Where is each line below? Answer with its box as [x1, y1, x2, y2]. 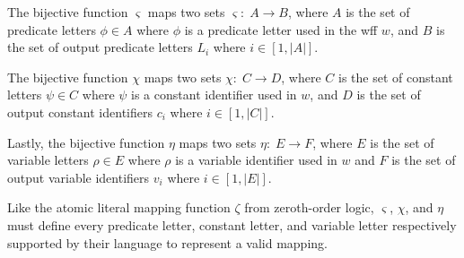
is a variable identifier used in [175, 150, 337, 169]
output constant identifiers [7, 102, 153, 121]
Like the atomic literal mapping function [7, 198, 231, 217]
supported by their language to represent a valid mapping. [7, 233, 328, 252]
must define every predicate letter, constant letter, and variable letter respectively [7, 215, 457, 234]
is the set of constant [338, 67, 453, 86]
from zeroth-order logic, [244, 198, 374, 217]
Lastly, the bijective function [7, 133, 165, 151]
